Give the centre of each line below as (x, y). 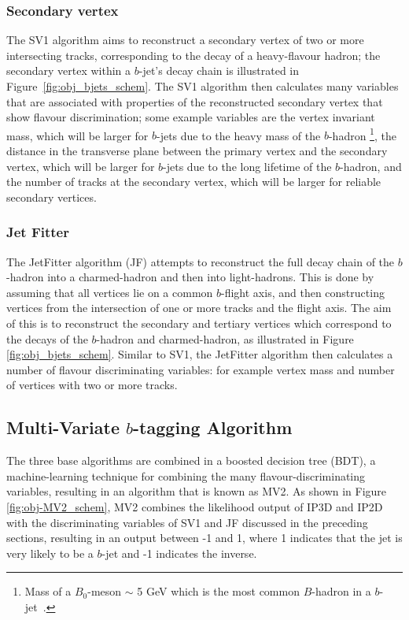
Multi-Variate (63, 427)
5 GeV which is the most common (218, 591)
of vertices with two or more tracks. (92, 385)
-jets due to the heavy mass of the (239, 135)
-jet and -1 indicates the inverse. (179, 553)
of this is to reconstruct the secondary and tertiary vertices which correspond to (199, 323)
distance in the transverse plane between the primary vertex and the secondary (197, 151)
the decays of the (47, 338)
